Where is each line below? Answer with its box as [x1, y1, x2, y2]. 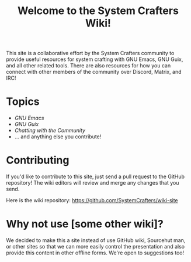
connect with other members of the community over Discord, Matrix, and [6, 69, 182, 76]
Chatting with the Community [14, 127, 86, 134]
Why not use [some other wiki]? [6, 217, 164, 231]
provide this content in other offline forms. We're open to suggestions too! [6, 249, 185, 256]
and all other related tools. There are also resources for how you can [6, 62, 171, 69]
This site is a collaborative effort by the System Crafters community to [6, 50, 175, 57]
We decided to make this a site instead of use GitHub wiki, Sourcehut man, [6, 237, 186, 244]
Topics [6, 95, 40, 108]
